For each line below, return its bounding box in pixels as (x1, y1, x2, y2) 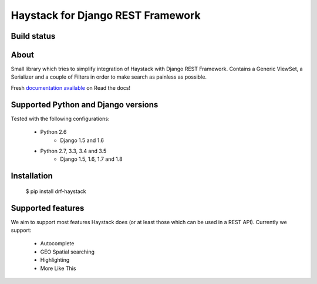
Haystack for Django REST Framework (11, 9, 201, 22)
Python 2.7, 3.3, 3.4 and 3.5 (40, 147, 107, 154)
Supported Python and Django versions (11, 100, 158, 110)
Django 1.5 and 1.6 (60, 137, 104, 144)
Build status (11, 31, 56, 41)
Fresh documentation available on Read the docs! (11, 84, 131, 91)
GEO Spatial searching (40, 248, 95, 255)
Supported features (11, 203, 85, 213)
